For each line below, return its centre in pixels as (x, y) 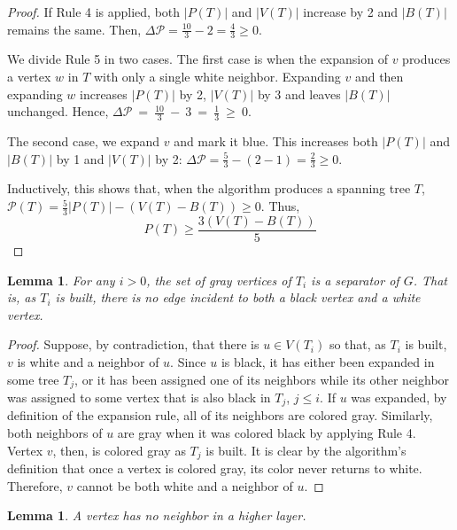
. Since (188, 361)
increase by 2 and (351, 12)
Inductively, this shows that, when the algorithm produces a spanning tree (209, 188)
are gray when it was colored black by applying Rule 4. (267, 433)
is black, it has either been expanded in (328, 361)
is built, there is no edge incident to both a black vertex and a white (238, 297)
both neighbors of (55, 433)
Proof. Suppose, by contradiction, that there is (133, 344)
